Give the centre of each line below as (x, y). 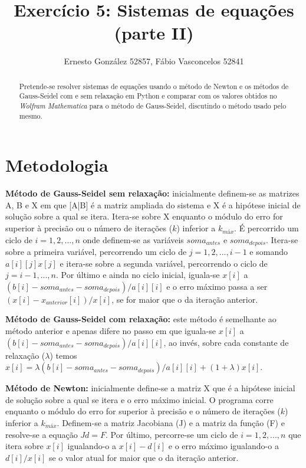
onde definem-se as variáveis (133, 239)
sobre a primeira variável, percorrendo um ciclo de (96, 252)
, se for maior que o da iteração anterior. (185, 299)
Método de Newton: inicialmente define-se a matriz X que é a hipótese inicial (150, 388)
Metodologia (57, 165)
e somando (269, 252)
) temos (63, 355)
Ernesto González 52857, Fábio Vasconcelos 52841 (154, 61)
